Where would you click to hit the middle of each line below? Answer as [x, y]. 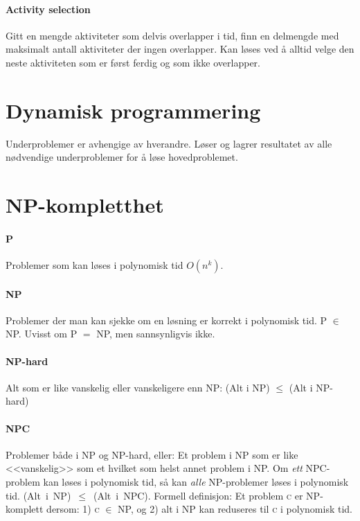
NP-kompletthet [85, 205]
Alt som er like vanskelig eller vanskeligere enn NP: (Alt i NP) [138, 387]
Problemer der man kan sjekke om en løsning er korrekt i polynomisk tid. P [166, 320]
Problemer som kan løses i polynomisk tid [94, 265]
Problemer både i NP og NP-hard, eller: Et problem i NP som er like [152, 454]
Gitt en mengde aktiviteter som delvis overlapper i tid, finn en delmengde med [172, 35]
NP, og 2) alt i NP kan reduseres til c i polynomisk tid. [235, 509]
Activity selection [48, 9]
